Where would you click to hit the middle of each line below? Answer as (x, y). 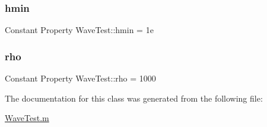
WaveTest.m (27, 118)
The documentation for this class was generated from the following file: (134, 98)
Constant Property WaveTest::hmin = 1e (79, 30)
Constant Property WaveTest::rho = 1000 (80, 78)
